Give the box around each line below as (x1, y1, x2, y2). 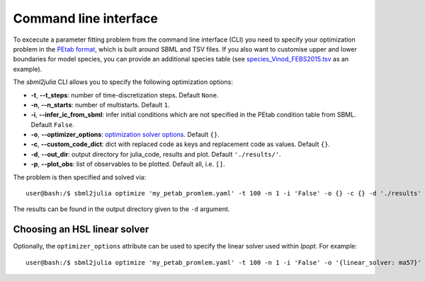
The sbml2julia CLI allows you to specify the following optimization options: (13, 78, 233, 86)
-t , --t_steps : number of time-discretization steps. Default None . (30, 90, 219, 99)
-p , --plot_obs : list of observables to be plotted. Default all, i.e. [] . (30, 160, 226, 169)
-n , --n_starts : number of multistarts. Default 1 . (30, 100, 170, 109)
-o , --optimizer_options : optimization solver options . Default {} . (30, 131, 220, 139)
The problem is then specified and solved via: (13, 173, 147, 181)
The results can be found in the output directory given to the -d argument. (13, 205, 230, 213)
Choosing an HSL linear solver (13, 223, 149, 236)
